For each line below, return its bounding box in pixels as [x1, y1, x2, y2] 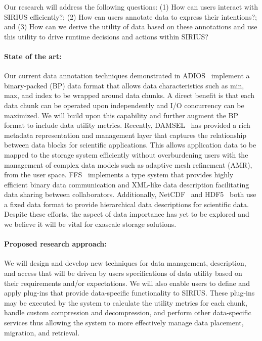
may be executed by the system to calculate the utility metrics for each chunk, [4, 297, 247, 308]
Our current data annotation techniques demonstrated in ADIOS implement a [4, 70, 250, 81]
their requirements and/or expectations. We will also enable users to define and [4, 277, 250, 288]
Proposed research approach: [4, 238, 107, 249]
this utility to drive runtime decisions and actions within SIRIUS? [4, 31, 208, 41]
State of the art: [4, 51, 62, 61]
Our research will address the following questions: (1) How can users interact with [4, 2, 258, 12]
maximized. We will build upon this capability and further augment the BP [4, 110, 238, 120]
